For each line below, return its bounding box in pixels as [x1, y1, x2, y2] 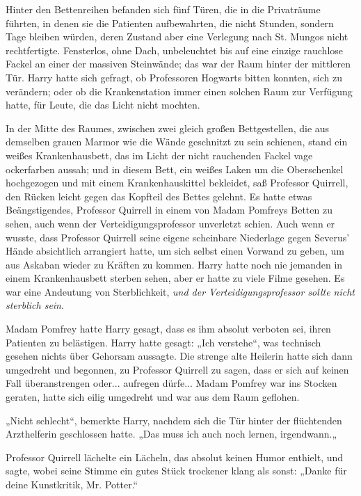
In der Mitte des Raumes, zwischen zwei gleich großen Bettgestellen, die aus [6, 120, 330, 135]
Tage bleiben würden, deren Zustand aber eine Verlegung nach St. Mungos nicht [6, 29, 348, 44]
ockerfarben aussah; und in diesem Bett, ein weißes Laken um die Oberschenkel [6, 161, 344, 176]
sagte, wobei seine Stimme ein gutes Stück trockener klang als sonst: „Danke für [6, 463, 347, 478]
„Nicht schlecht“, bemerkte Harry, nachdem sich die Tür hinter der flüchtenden [6, 413, 342, 427]
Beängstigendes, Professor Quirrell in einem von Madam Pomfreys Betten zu [6, 202, 332, 217]
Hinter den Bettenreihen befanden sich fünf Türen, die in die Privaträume [6, 2, 321, 16]
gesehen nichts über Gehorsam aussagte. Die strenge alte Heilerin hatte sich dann [6, 349, 353, 363]
